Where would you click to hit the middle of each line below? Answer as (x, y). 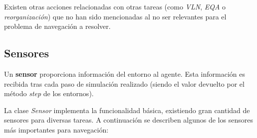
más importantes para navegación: (56, 129)
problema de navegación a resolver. (57, 26)
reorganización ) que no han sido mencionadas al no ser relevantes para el (115, 16)
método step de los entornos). (49, 93)
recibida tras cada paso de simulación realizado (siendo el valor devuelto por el (124, 83)
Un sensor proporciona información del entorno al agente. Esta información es (125, 73)
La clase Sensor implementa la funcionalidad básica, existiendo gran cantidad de (127, 110)
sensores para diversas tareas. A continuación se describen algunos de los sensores (128, 120)
